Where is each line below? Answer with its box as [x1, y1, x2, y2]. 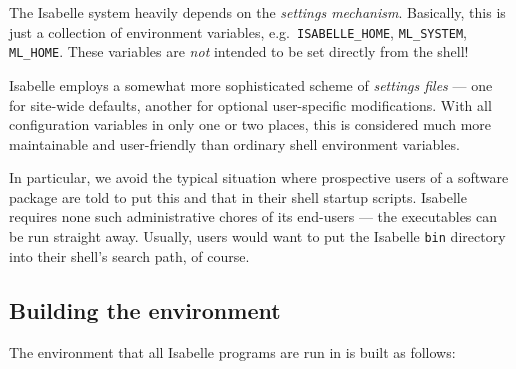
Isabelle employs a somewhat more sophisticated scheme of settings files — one [9, 74, 493, 95]
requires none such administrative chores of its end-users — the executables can [9, 206, 498, 227]
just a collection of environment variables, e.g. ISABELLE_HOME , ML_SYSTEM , [9, 21, 467, 42]
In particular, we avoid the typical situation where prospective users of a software [9, 167, 509, 188]
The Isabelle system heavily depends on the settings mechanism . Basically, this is [9, 2, 506, 22]
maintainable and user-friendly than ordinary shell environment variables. [9, 133, 460, 154]
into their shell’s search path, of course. [9, 245, 250, 266]
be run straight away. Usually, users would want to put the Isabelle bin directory [9, 226, 506, 247]
